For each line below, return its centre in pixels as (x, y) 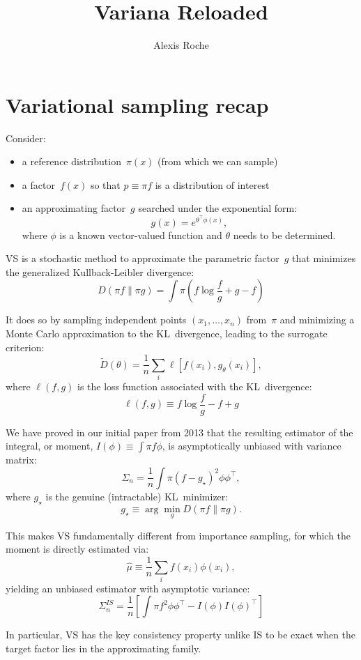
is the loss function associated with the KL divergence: (195, 386)
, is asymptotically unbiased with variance (252, 446)
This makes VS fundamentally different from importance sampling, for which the (178, 535)
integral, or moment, (49, 446)
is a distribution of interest (212, 184)
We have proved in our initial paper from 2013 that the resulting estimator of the (179, 432)
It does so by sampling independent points (96, 320)
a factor (38, 184)
